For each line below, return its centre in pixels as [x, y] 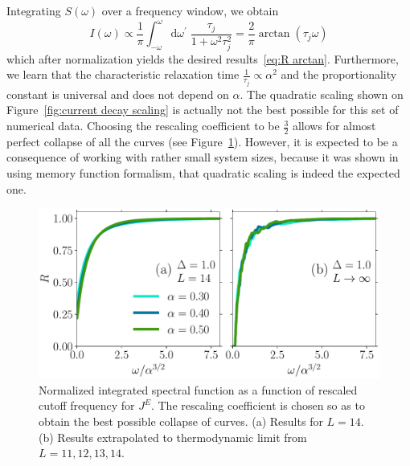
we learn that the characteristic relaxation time [123, 74]
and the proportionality [339, 74]
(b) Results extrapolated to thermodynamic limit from [173, 437]
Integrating [34, 10]
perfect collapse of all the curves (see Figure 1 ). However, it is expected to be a [202, 141]
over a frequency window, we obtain [190, 10]
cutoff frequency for [87, 405]
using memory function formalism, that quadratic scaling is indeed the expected [203, 173]
